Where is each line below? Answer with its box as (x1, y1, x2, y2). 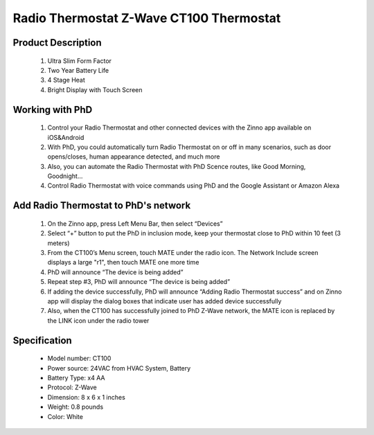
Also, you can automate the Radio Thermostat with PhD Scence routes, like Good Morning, (47, 162, 306, 170)
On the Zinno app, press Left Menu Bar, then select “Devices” (47, 219, 223, 228)
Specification (12, 335, 72, 346)
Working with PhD (12, 104, 93, 116)
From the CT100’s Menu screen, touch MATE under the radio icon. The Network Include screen (47, 249, 319, 257)
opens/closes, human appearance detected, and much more (47, 152, 220, 161)
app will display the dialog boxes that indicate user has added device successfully (47, 297, 282, 305)
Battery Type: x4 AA (47, 373, 105, 382)
